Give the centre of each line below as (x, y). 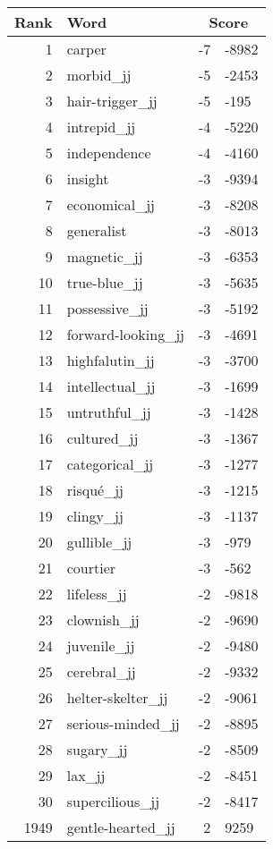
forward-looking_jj (125, 334)
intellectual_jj (111, 386)
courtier (91, 568)
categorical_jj (110, 464)
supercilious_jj (113, 801)
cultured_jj (102, 438)
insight (88, 178)
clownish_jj (103, 620)
